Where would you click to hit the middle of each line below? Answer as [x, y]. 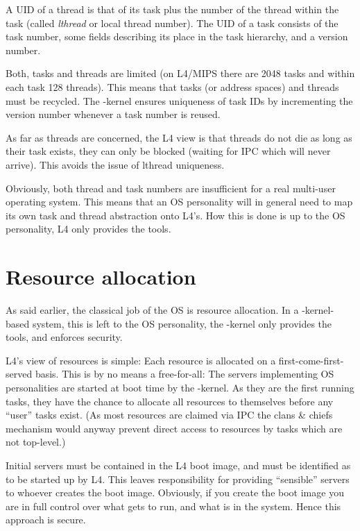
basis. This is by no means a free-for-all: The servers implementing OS [185, 374]
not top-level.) [36, 442]
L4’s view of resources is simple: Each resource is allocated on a [141, 360]
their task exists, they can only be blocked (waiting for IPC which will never [168, 151]
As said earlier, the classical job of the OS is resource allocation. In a [152, 310]
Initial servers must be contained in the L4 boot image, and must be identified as [178, 465]
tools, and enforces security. [64, 337]
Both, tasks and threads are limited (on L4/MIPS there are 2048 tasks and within [180, 73]
